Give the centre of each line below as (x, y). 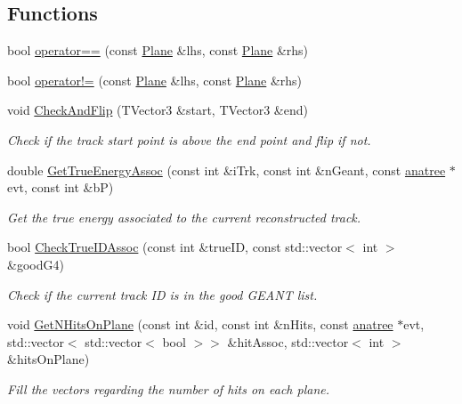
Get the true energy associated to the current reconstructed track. (184, 217)
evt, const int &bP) (61, 187)
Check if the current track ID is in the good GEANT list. (162, 294)
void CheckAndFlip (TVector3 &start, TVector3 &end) (158, 110)
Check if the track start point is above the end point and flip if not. (189, 139)
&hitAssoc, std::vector (288, 341)
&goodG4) (36, 264)
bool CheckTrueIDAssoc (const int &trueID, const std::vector (175, 247)
